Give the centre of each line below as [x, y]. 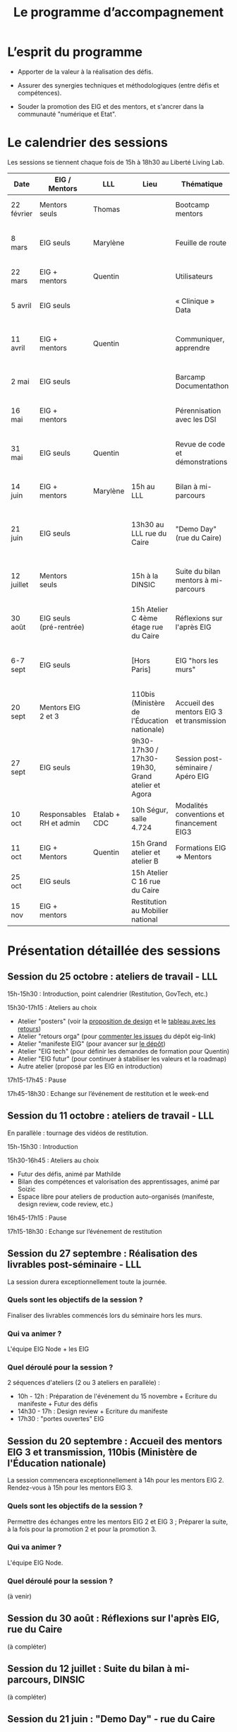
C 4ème [145, 618]
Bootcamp [193, 204]
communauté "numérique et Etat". [67, 114]
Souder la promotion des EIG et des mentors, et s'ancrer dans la [111, 106]
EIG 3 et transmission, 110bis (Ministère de [102, 1452]
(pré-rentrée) [62, 627]
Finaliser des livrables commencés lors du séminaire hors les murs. [105, 1315]
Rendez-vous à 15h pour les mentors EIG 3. [70, 1487]
